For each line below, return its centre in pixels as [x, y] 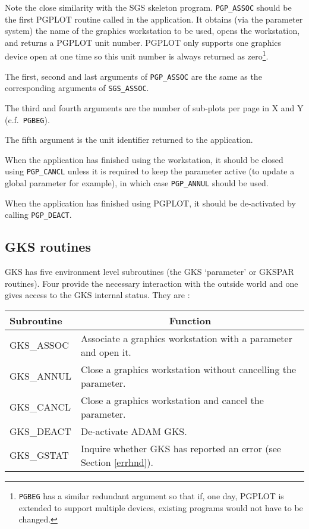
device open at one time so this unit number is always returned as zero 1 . [137, 55]
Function [190, 320]
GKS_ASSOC [39, 345]
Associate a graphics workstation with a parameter [186, 338]
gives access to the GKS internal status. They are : [97, 295]
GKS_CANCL [40, 407]
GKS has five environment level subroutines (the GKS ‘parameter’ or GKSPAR [149, 272]
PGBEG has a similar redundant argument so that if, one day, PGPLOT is [151, 495]
